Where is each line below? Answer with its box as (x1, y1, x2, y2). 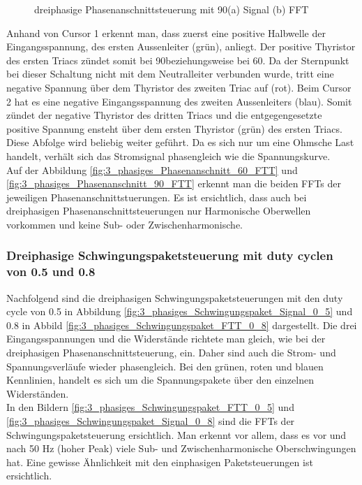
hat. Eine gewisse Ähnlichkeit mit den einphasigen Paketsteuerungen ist (6, 454, 313, 469)
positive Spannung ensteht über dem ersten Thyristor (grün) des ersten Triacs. (6, 121, 342, 136)
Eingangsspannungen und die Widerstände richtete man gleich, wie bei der (6, 331, 326, 346)
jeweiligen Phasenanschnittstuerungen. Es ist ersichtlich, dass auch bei (6, 189, 307, 204)
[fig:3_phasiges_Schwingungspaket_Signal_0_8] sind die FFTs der (6, 413, 295, 428)
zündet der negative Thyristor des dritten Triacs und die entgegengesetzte (6, 108, 322, 122)
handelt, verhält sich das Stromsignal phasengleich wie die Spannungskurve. (6, 148, 331, 163)
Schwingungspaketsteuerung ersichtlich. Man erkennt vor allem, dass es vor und (6, 427, 347, 442)
